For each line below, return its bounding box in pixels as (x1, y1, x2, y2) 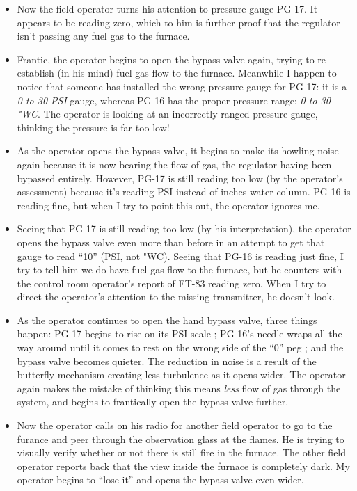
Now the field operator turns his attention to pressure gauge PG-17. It (17, 1, 318, 15)
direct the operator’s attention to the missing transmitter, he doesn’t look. (17, 289, 335, 304)
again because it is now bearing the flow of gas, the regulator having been (17, 156, 332, 171)
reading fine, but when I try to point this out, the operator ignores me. (17, 198, 320, 212)
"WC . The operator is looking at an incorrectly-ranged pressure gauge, (17, 106, 318, 121)
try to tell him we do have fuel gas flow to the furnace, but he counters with (17, 262, 342, 277)
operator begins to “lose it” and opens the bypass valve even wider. (17, 472, 304, 487)
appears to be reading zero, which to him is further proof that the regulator (17, 15, 340, 29)
